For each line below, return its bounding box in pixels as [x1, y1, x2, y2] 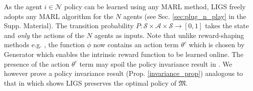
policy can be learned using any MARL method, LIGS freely [64, 1, 246, 11]
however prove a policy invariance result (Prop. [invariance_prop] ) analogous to [4, 68, 243, 78]
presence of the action [4, 58, 69, 69]
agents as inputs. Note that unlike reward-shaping [94, 30, 244, 40]
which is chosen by [188, 39, 245, 50]
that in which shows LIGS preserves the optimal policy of [4, 77, 177, 88]
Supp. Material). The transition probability [4, 20, 134, 31]
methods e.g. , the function [4, 39, 85, 50]
